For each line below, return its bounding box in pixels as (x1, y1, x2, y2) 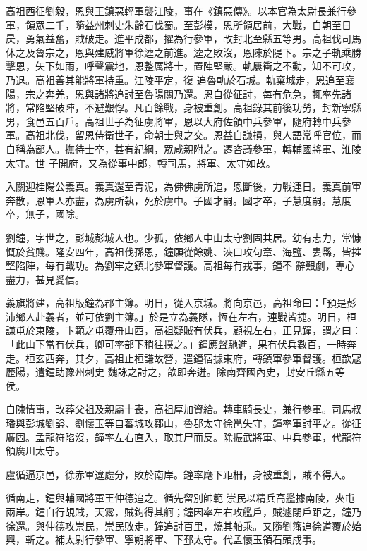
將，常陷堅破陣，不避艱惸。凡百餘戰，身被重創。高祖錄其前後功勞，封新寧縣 (6, 100, 361, 115)
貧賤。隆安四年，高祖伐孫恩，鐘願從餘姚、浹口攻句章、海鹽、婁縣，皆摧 (25, 244, 361, 259)
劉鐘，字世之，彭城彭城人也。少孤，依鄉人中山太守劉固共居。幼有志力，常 (6, 230, 351, 244)
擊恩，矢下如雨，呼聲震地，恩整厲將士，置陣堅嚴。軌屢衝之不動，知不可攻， (6, 58, 361, 73)
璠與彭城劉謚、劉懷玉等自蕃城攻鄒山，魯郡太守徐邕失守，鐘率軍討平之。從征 (6, 416, 361, 431)
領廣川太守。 (6, 443, 65, 458)
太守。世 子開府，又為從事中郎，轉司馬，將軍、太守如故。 (6, 155, 276, 170)
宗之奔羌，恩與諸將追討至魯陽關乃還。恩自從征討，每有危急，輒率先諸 (25, 86, 351, 101)
